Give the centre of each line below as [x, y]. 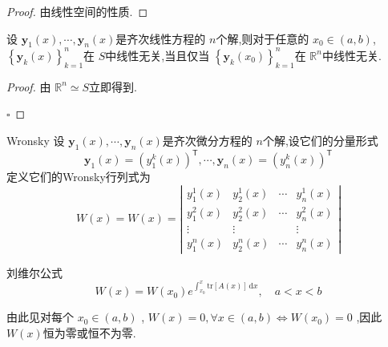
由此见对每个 [40, 317]
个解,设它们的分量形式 [320, 140]
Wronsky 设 [36, 140]
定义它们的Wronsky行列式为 [79, 177]
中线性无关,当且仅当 [158, 55]
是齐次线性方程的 [161, 38]
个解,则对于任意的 [263, 38]
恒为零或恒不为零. [89, 332]
